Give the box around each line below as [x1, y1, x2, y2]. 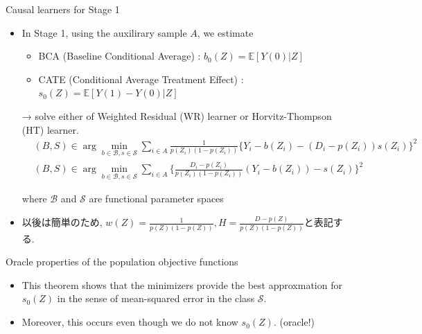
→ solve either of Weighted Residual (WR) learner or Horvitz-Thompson [21, 108, 332, 123]
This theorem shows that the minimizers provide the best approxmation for [21, 277, 342, 292]
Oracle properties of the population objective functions [6, 254, 238, 269]
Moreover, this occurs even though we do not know [21, 315, 238, 329]
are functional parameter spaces [89, 191, 224, 206]
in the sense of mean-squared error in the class [57, 291, 255, 306]
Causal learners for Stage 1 [6, 2, 120, 16]
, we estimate [197, 25, 254, 39]
